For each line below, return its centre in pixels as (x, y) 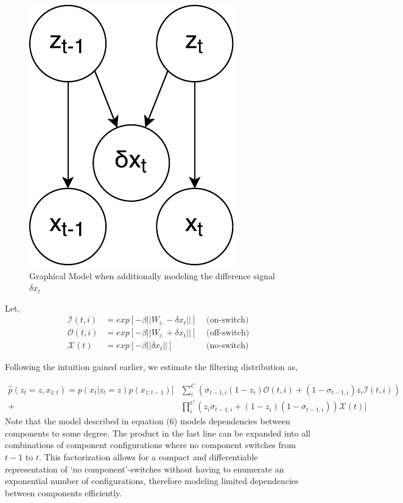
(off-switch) (228, 333)
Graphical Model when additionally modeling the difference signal (152, 275)
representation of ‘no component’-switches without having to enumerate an (145, 469)
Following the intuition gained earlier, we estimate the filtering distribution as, (151, 367)
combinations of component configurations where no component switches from (150, 445)
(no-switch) (228, 346)
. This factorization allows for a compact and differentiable (149, 456)
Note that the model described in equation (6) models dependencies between (148, 421)
